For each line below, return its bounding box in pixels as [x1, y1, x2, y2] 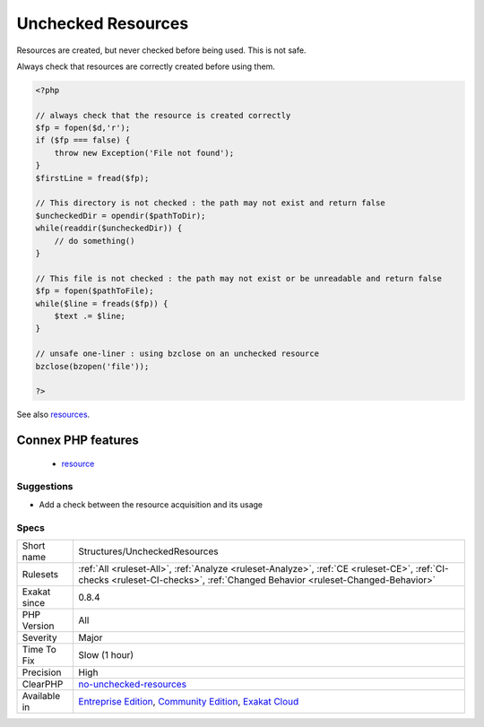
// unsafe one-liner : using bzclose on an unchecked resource [35, 349, 320, 359]
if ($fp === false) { [35, 135, 131, 145]
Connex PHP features [16, 433, 139, 448]
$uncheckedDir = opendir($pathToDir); [35, 211, 206, 221]
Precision [22, 666, 62, 679]
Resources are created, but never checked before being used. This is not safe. [16, 45, 307, 56]
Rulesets [22, 567, 58, 580]
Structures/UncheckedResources [78, 545, 219, 558]
